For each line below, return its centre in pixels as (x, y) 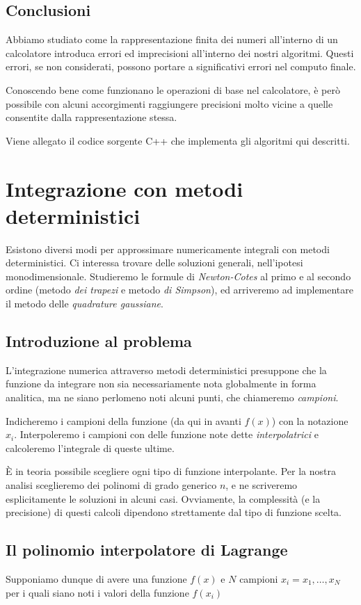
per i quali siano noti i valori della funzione (97, 592)
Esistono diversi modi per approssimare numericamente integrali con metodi (168, 249)
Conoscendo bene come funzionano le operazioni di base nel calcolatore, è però (173, 89)
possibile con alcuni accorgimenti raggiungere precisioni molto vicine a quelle (169, 103)
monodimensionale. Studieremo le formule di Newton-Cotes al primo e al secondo (178, 276)
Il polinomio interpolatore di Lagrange (147, 550)
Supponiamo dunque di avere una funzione (96, 578)
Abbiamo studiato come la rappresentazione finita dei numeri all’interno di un (172, 39)
